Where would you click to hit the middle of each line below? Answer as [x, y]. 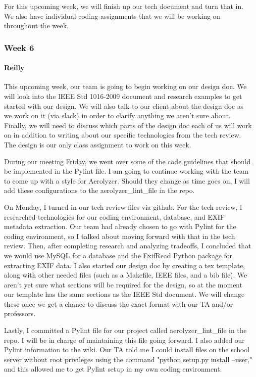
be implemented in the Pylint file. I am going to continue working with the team [126, 171]
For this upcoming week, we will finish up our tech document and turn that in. [124, 6]
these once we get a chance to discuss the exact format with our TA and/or [119, 304]
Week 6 [19, 47]
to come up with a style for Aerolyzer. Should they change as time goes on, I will [127, 180]
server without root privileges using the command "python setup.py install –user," [128, 359]
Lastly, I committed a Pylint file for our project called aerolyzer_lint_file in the [125, 330]
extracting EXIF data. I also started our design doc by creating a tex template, [125, 265]
